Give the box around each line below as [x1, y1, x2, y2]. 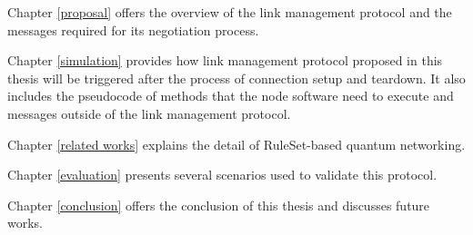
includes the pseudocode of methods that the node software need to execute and [7, 86, 454, 105]
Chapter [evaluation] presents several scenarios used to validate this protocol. [7, 165, 438, 184]
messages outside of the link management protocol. [7, 103, 291, 122]
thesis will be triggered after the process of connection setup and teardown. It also [7, 68, 466, 87]
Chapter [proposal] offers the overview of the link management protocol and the [7, 3, 452, 21]
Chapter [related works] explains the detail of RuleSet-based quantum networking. [7, 134, 466, 153]
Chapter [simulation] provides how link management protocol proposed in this [7, 51, 443, 70]
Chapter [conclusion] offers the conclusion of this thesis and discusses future [7, 195, 430, 214]
